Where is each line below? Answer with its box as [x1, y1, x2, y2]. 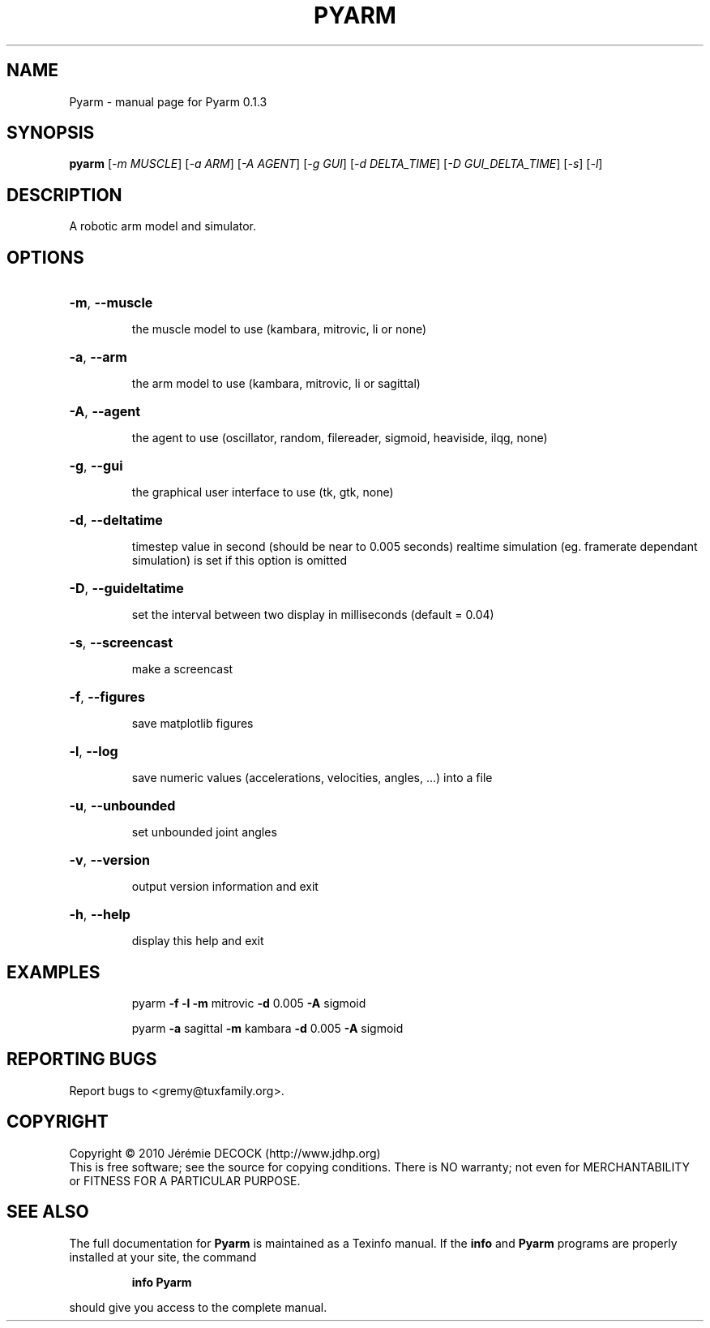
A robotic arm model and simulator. [69, 219, 257, 234]
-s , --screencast [69, 634, 173, 651]
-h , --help [69, 906, 130, 923]
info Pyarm [131, 1274, 192, 1289]
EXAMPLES [6, 961, 101, 982]
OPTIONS [6, 247, 84, 268]
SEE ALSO [6, 1201, 89, 1223]
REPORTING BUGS [6, 1049, 157, 1070]
